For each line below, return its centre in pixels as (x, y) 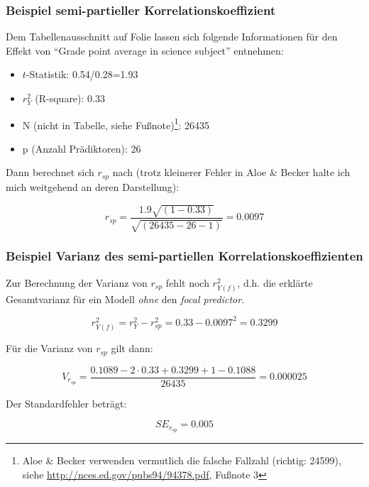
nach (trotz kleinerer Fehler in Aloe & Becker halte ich (231, 172)
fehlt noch (187, 282)
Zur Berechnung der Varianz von (77, 282)
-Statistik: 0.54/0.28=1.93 (82, 74)
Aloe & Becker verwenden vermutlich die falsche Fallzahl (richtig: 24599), (182, 460)
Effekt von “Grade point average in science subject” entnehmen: (145, 50)
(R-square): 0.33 (70, 98)
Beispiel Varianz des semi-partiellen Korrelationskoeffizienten (184, 256)
